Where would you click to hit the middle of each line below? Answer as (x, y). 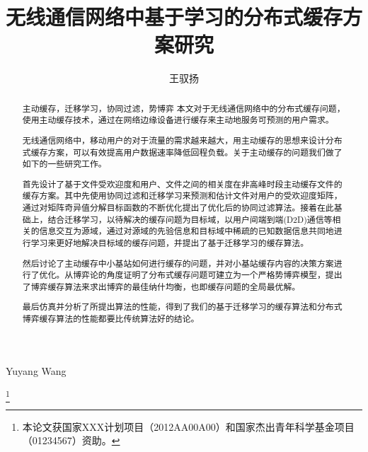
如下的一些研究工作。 (64, 164)
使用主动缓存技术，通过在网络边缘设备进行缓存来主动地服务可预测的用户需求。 (178, 120)
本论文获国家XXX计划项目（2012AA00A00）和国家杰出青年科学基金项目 (188, 426)
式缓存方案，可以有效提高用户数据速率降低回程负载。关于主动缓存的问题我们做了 (182, 152)
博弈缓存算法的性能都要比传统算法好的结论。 (111, 319)
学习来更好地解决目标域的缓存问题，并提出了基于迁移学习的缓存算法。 (170, 243)
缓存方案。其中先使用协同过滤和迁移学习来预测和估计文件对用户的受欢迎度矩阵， (182, 196)
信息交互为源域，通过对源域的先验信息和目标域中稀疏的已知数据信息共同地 (186, 231)
